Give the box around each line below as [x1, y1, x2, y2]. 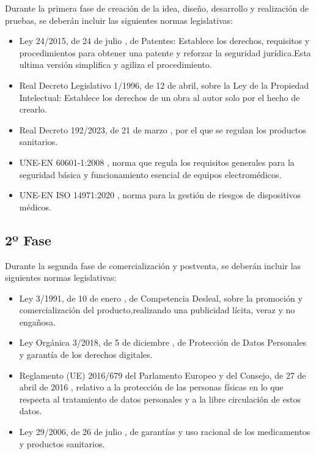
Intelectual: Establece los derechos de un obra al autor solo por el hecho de [19, 91, 300, 103]
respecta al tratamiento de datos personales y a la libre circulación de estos [19, 392, 301, 405]
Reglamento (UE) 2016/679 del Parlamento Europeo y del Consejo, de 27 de [19, 368, 306, 381]
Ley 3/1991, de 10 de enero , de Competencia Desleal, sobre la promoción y [19, 291, 303, 304]
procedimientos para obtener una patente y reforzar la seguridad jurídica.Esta [19, 46, 311, 59]
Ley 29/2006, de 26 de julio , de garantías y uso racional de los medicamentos [19, 425, 310, 438]
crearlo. [19, 103, 47, 116]
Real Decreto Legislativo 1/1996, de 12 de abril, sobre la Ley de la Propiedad [19, 78, 309, 91]
